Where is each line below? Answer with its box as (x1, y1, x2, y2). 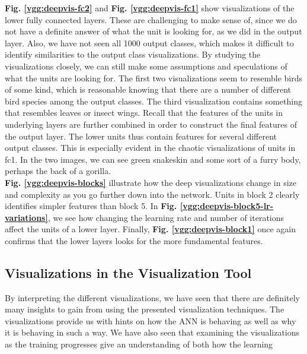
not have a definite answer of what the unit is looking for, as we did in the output (5, 25, 302, 37)
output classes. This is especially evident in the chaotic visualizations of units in (5, 141, 296, 154)
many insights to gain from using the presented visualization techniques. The (5, 303, 284, 315)
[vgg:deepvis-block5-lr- (180, 200, 274, 212)
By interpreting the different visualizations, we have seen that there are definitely (5, 291, 300, 304)
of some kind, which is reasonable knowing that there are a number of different (5, 83, 292, 96)
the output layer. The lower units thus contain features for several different (5, 129, 277, 142)
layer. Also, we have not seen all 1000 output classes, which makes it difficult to (5, 36, 294, 49)
